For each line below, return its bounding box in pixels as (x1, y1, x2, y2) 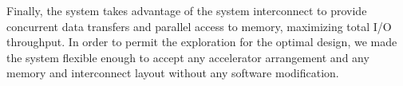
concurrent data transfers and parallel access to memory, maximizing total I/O (6, 18, 392, 34)
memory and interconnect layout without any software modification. (6, 64, 339, 81)
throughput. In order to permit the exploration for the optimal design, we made (6, 33, 397, 50)
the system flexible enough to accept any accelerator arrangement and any (6, 49, 369, 65)
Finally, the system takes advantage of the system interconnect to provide (6, 2, 367, 18)
